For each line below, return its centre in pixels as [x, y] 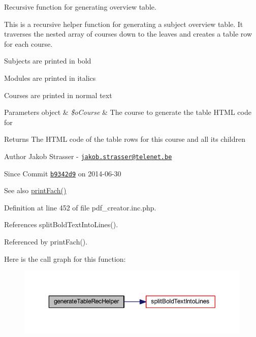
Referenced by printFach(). [46, 242]
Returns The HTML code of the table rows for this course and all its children [125, 139]
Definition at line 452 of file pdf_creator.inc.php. [80, 207]
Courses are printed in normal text [58, 95]
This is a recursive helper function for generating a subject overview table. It [124, 24]
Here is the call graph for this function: [65, 258]
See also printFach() [35, 190]
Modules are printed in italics [50, 78]
